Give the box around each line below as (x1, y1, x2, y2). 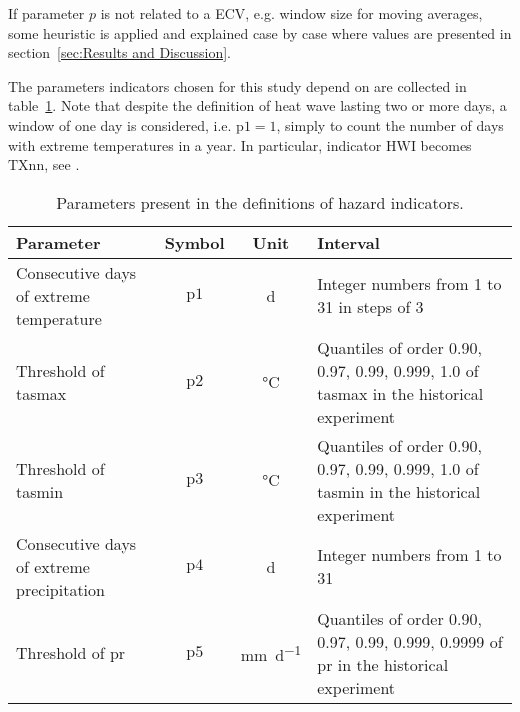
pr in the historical (317, 652, 449, 676)
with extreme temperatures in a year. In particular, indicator (8, 134, 382, 155)
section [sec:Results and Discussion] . (8, 42, 231, 63)
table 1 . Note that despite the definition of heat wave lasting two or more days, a (8, 95, 507, 116)
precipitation (16, 577, 105, 601)
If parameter (8, 3, 85, 23)
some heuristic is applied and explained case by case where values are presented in (8, 22, 512, 43)
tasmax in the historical (317, 381, 484, 405)
